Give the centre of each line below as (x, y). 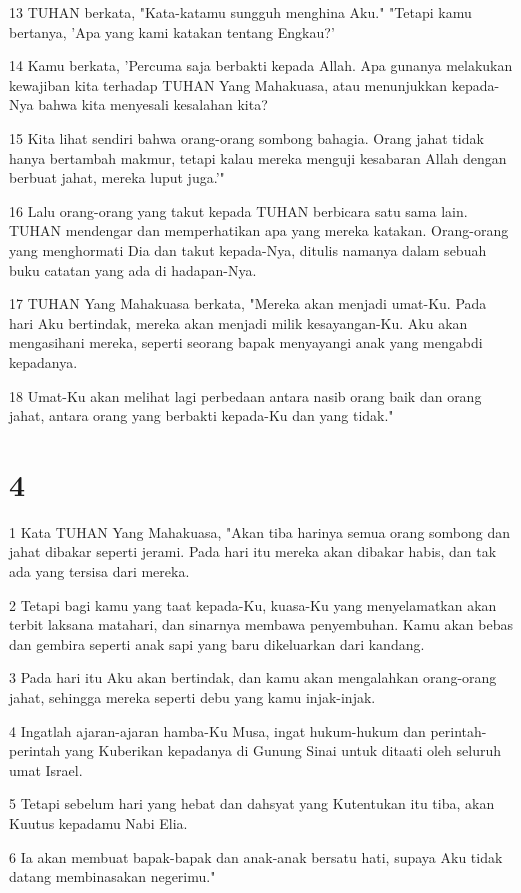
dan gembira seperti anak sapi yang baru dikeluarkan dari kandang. (217, 643)
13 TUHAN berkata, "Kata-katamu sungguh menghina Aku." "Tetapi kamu (240, 12)
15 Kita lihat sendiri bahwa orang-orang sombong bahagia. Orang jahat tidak (246, 137)
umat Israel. (46, 769)
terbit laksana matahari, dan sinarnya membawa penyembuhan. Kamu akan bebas (261, 624)
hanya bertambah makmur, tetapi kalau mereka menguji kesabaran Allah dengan (258, 157)
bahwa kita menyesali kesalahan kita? (153, 104)
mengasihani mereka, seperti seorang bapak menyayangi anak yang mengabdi (246, 342)
